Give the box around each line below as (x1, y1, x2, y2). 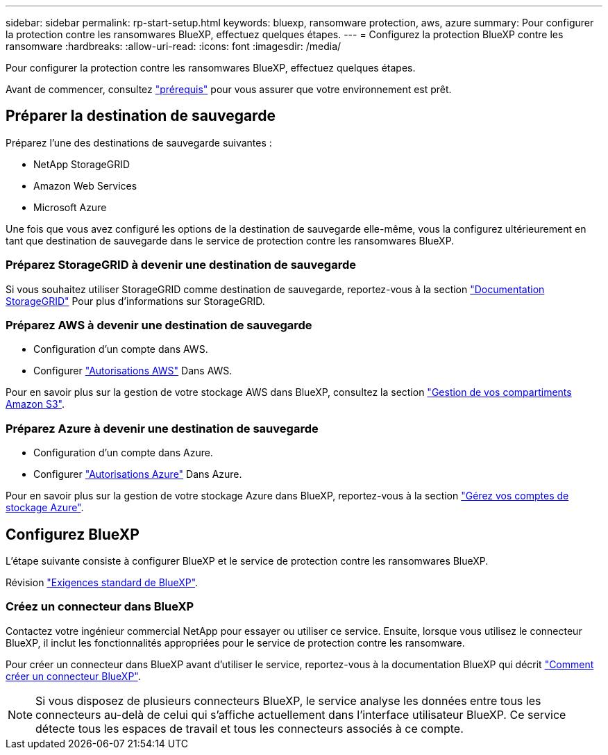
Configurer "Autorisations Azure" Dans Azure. (33, 468, 242, 481)
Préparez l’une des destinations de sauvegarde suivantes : (6, 136, 272, 149)
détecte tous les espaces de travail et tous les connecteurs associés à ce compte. (35, 721, 464, 736)
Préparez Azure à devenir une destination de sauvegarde (6, 421, 319, 435)
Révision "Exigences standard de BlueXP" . (6, 576, 199, 588)
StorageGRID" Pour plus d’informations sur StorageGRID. (6, 294, 265, 307)
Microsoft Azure (33, 201, 107, 213)
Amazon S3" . (6, 398, 65, 410)
